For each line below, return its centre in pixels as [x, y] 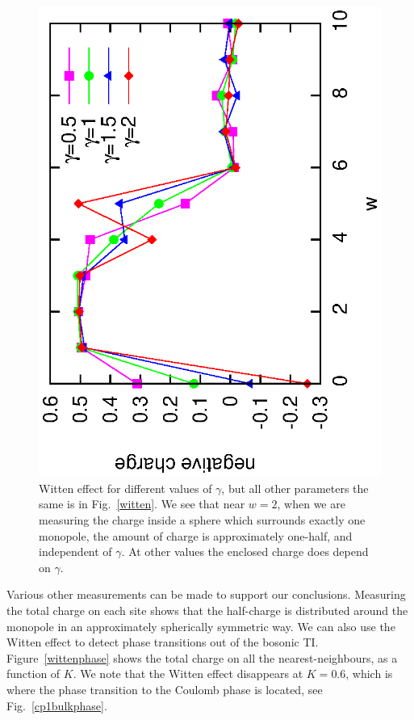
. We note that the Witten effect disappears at [188, 674]
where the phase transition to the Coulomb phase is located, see [165, 689]
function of [33, 674]
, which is [369, 674]
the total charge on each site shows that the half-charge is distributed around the [207, 610]
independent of [75, 552]
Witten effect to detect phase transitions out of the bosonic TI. [163, 642]
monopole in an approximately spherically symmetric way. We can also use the [201, 626]
